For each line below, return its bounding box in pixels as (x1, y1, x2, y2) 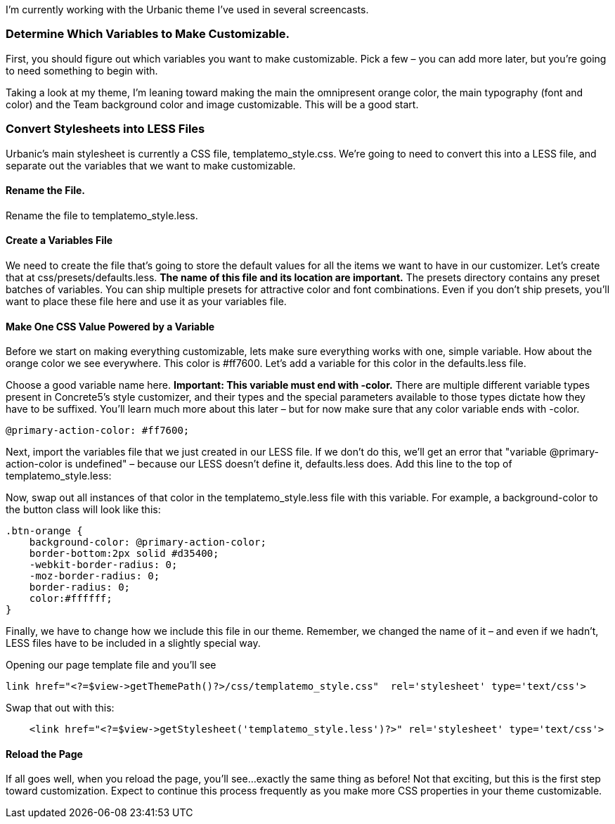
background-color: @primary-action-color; (29, 536, 266, 548)
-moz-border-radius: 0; (29, 570, 160, 582)
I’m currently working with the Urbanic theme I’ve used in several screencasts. (6, 4, 369, 15)
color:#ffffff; (29, 593, 112, 605)
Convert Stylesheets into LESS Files (6, 122, 205, 136)
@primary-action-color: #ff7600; (6, 425, 190, 437)
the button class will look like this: (6, 503, 161, 516)
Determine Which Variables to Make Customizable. (6, 27, 290, 41)
